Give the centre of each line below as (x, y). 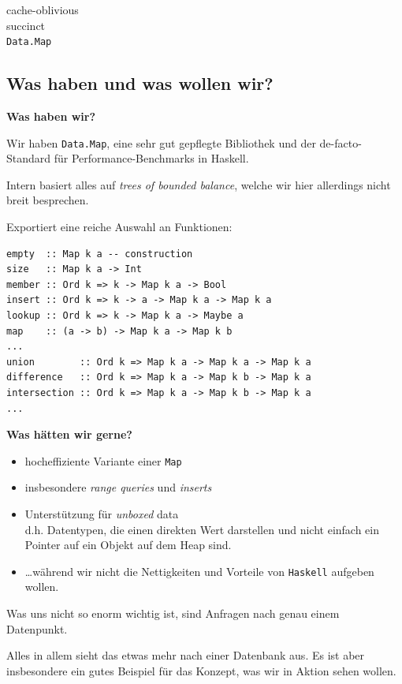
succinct (26, 25)
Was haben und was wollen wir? (140, 83)
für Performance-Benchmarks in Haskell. (151, 158)
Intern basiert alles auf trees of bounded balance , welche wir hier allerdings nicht (199, 184)
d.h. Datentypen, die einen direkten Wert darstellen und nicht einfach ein (202, 529)
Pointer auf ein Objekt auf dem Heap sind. (128, 545)
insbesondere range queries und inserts (118, 487)
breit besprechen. (48, 200)
